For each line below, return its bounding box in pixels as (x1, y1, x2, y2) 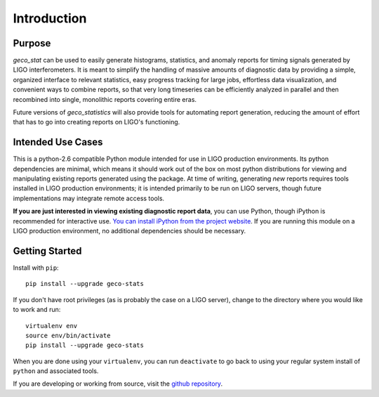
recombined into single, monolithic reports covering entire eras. (13, 95, 197, 103)
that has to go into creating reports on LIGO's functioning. (13, 118, 180, 126)
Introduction (13, 11, 87, 26)
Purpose (13, 37, 51, 49)
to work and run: (13, 306, 61, 314)
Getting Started (13, 245, 82, 256)
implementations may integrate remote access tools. (13, 194, 165, 202)
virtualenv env (25, 322, 78, 330)
